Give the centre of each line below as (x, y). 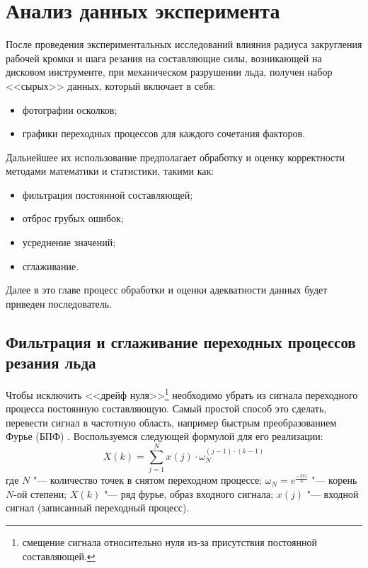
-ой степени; (40, 493)
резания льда (51, 363)
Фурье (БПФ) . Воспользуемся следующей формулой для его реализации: (165, 436)
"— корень (334, 480)
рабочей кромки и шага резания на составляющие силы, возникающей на (164, 58)
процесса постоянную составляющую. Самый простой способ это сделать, (166, 408)
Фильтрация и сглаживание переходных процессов (181, 341)
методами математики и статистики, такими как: (110, 171)
